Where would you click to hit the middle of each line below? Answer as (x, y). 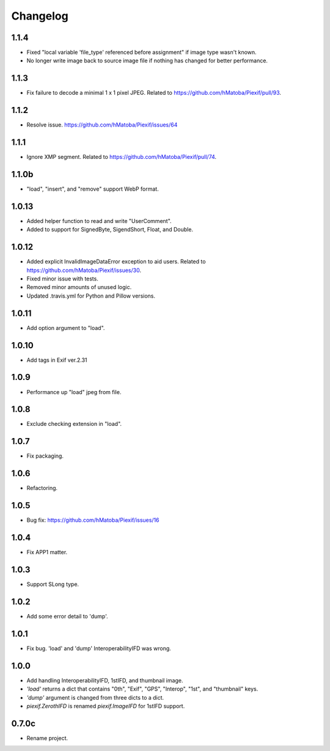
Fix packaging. (45, 456)
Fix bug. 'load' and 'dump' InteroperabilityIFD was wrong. (99, 648)
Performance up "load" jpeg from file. (74, 392)
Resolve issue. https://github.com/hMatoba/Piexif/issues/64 (102, 125)
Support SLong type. (53, 584)
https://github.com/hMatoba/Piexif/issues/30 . (84, 270)
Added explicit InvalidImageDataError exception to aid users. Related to (116, 262)
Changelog (40, 16)
